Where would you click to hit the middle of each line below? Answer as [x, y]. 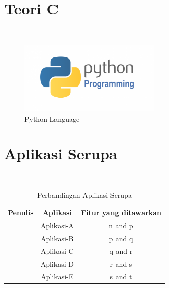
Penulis [21, 212]
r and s [121, 263]
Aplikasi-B [57, 238]
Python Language [52, 118]
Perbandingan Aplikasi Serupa [84, 195]
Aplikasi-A [57, 226]
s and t [121, 276]
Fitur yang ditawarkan [121, 212]
